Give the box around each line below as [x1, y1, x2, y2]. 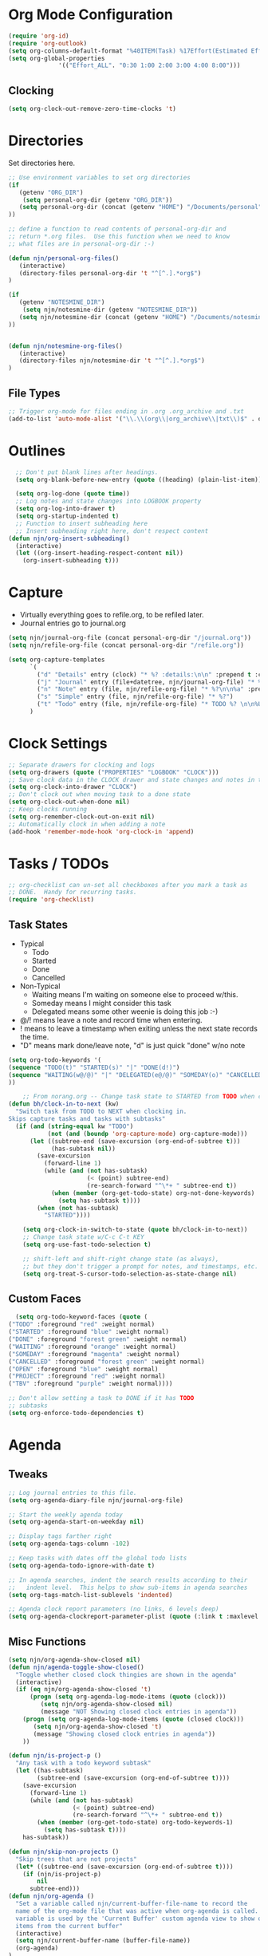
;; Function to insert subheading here [15, 519, 148, 527]
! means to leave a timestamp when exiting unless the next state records [19, 1023, 258, 1033]
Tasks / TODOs [8, 854, 109, 873]
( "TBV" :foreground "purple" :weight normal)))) [8, 1380, 173, 1388]
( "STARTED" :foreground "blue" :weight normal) [8, 1328, 170, 1336]
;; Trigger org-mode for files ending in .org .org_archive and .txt [8, 408, 245, 416]
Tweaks [8, 1468, 49, 1481]
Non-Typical [19, 981, 61, 991]
